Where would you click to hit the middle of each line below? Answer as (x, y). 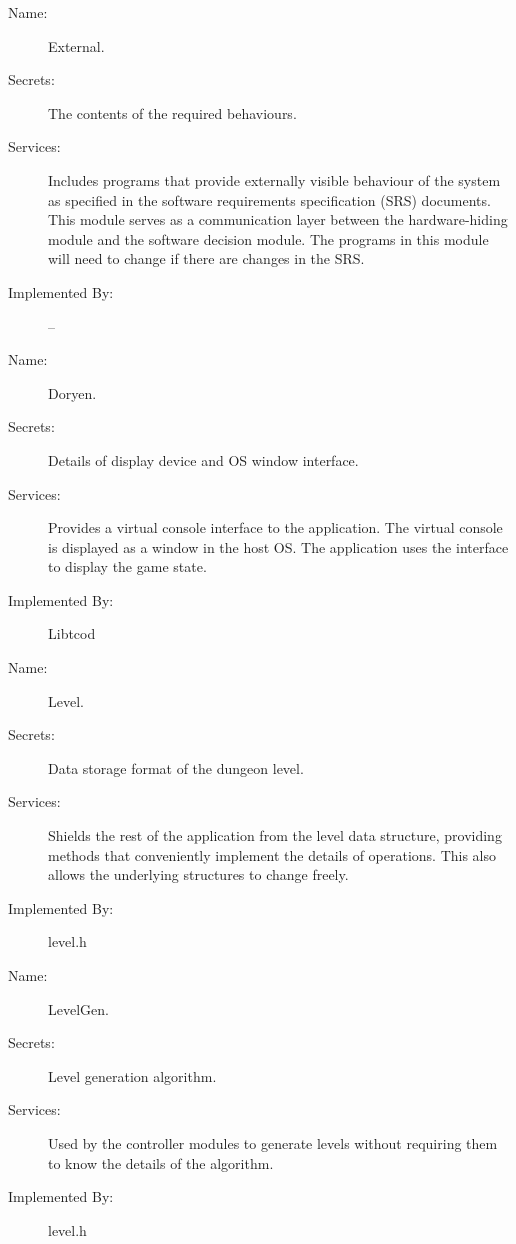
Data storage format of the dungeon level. (176, 767)
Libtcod (72, 633)
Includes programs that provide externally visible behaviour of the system (274, 179)
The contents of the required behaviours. (172, 112)
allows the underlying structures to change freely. (198, 874)
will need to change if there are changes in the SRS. (206, 258)
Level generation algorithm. (132, 1075)
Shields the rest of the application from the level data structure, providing (275, 835)
